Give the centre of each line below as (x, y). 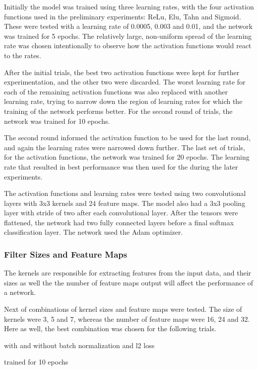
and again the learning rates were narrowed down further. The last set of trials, (125, 147)
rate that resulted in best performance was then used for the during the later (121, 166)
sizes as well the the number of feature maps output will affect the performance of (129, 282)
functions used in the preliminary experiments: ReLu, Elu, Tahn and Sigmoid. (123, 16)
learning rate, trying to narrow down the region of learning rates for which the (123, 101)
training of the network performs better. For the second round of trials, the (118, 111)
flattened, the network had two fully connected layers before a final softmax (119, 222)
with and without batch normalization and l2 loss (79, 345)
